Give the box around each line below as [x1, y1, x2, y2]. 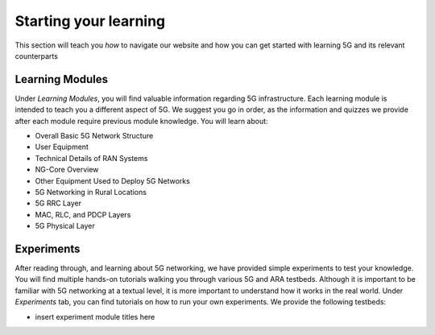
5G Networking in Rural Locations [35, 187, 147, 196]
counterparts [14, 51, 58, 60]
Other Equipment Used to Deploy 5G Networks [35, 176, 191, 185]
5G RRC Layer [35, 198, 82, 209]
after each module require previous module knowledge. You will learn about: [14, 116, 269, 126]
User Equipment [35, 142, 89, 152]
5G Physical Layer [35, 221, 96, 231]
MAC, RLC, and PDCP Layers [35, 209, 131, 219]
